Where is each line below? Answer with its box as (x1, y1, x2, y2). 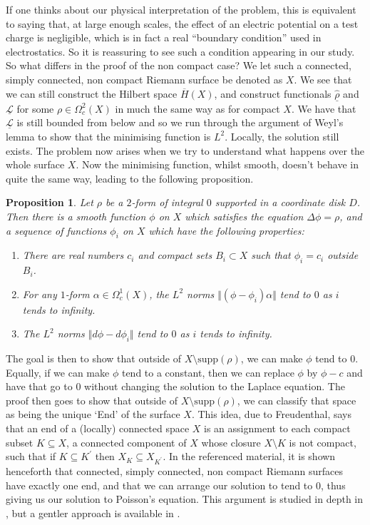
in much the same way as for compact (115, 101, 280, 116)
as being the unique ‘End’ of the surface (6, 407, 180, 422)
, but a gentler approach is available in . (6, 505, 180, 520)
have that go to (6, 379, 73, 394)
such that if (6, 449, 56, 464)
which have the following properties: (148, 223, 304, 238)
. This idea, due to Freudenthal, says (191, 407, 351, 422)
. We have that (291, 101, 356, 116)
